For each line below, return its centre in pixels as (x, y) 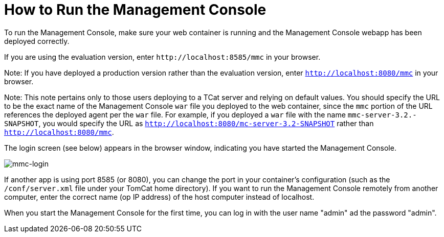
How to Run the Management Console (135, 10)
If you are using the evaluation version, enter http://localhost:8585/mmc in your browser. (162, 57)
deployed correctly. (37, 41)
